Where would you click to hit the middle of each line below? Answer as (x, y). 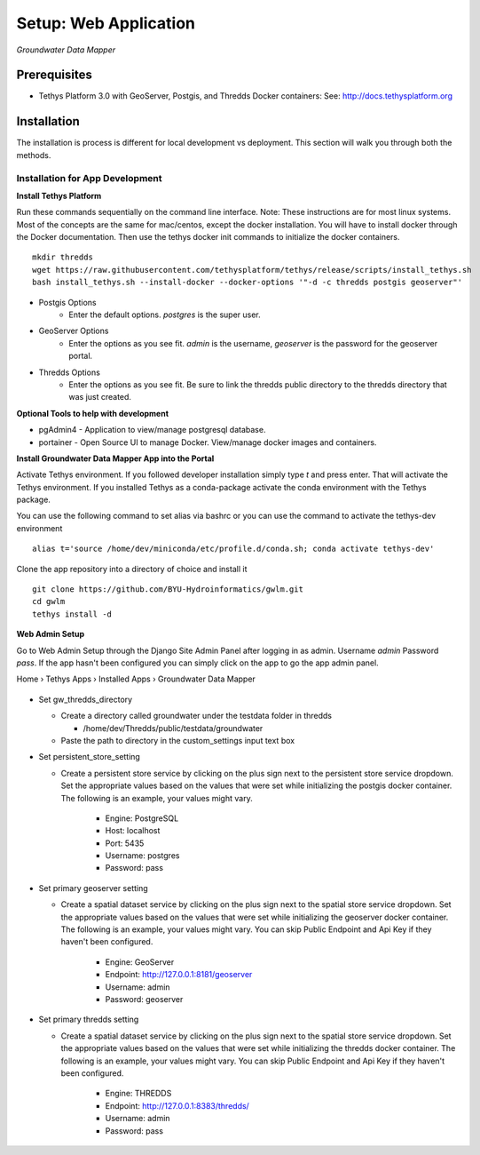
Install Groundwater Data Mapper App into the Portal (115, 458)
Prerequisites (54, 75)
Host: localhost (133, 831)
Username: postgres (142, 856)
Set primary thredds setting (89, 1020)
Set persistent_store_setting (90, 757)
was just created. (100, 397)
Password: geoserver (144, 999)
